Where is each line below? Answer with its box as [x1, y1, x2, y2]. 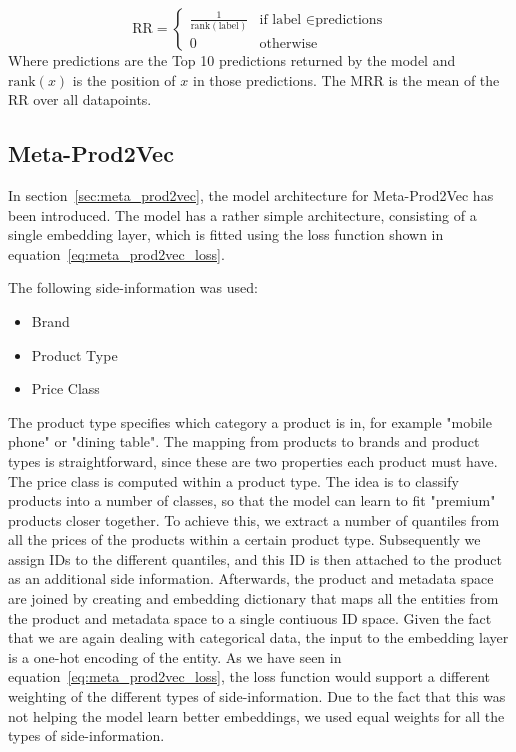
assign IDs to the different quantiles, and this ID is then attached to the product [8, 548, 503, 569]
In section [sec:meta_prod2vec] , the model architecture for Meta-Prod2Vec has [8, 184, 494, 205]
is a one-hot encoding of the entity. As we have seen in [8, 646, 342, 667]
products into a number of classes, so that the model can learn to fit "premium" [8, 490, 496, 511]
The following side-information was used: [8, 277, 258, 298]
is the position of [72, 69, 176, 90]
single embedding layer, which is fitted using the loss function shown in [8, 224, 444, 245]
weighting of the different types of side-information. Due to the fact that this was [8, 686, 506, 707]
